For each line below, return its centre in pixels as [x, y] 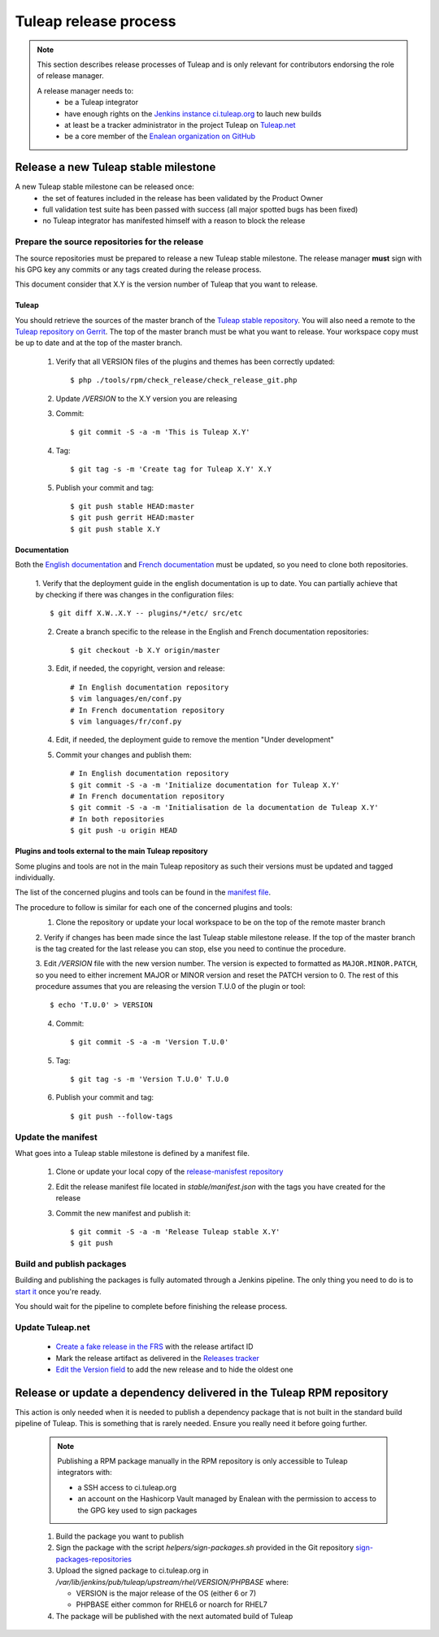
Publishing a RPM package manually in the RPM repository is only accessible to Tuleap [203, 1461]
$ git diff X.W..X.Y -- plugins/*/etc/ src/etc [146, 613]
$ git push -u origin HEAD [124, 831]
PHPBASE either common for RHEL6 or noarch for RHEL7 [172, 1604]
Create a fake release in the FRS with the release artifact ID [154, 1346]
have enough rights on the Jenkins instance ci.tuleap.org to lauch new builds [193, 113]
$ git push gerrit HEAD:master [133, 518]
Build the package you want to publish [120, 1536]
